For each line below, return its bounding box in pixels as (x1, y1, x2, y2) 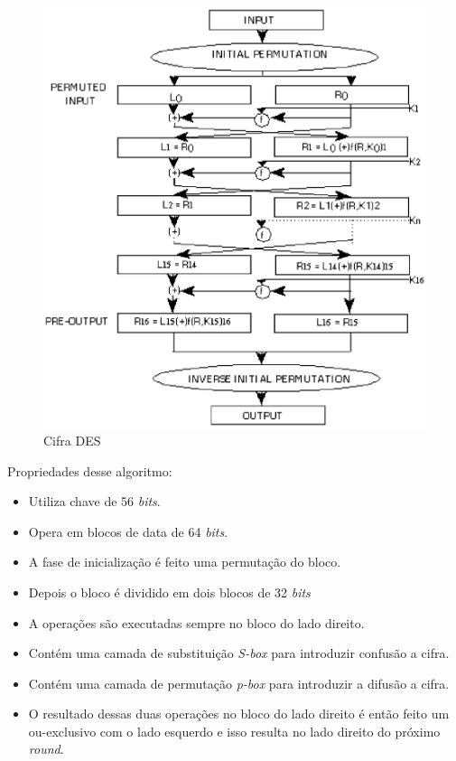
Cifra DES (43, 430, 101, 449)
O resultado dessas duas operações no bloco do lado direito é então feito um (28, 704, 450, 723)
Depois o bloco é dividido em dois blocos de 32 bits (28, 582, 311, 601)
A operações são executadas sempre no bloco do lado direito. (28, 613, 365, 632)
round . (28, 739, 64, 758)
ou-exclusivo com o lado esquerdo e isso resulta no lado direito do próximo (28, 721, 441, 740)
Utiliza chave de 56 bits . (28, 492, 161, 511)
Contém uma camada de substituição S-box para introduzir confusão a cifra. (28, 644, 450, 662)
